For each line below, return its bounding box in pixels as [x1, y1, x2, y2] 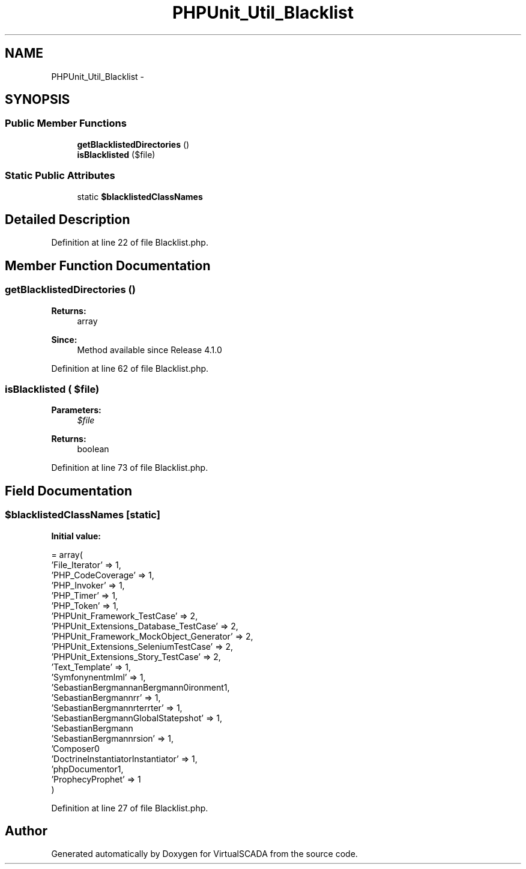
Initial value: [51, 530, 101, 541]
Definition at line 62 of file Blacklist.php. [51, 363, 209, 374]
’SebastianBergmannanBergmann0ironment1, [51, 682, 230, 692]
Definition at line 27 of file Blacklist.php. [51, 802, 208, 813]
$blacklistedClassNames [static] [5, 509, 160, 521]
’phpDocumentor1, [51, 763, 124, 774]
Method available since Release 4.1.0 [77, 344, 222, 355]
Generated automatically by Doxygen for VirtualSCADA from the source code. [51, 849, 358, 859]
